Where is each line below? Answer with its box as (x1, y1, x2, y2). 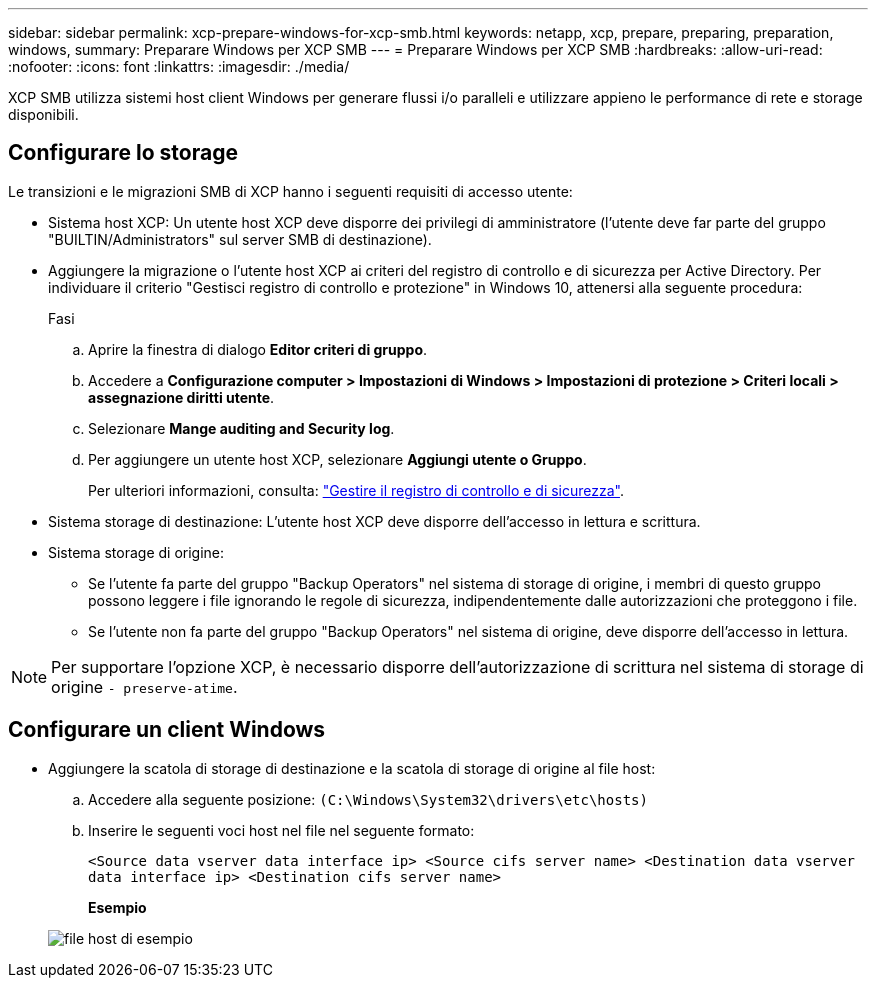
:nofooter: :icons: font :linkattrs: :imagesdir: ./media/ (8, 58, 350, 75)
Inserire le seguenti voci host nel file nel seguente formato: (88, 821, 475, 839)
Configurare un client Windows (8, 717, 326, 743)
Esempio (88, 898, 147, 916)
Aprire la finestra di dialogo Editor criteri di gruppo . (88, 340, 428, 358)
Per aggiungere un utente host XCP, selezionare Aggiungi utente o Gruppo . (88, 450, 587, 468)
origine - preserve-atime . (51, 676, 238, 697)
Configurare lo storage (8, 140, 238, 166)
